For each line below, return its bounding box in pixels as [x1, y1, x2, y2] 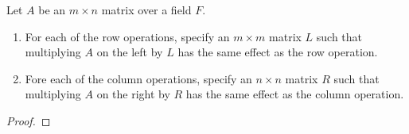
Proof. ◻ [6, 112, 51, 128]
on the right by [96, 86, 170, 102]
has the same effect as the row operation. [177, 44, 378, 60]
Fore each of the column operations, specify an [25, 70, 252, 86]
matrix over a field [101, 2, 192, 17]
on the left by [96, 44, 163, 60]
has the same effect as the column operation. [185, 86, 404, 102]
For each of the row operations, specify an [25, 28, 230, 44]
